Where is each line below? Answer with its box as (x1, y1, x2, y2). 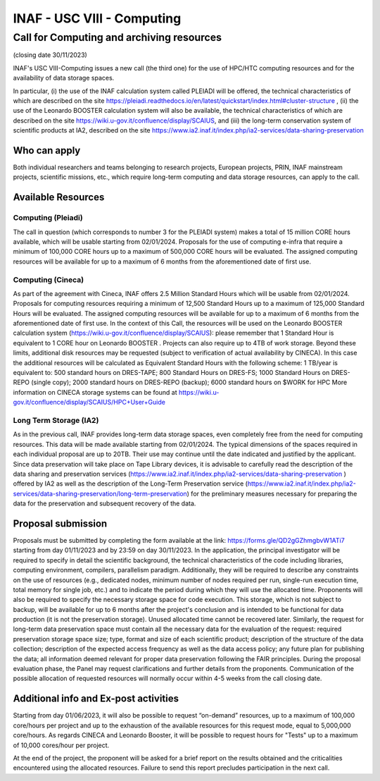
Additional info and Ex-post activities (13, 693, 179, 705)
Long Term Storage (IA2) (13, 415, 99, 425)
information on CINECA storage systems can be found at (13, 388, 177, 396)
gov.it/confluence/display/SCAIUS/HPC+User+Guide (13, 398, 165, 407)
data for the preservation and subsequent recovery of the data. (13, 499, 196, 508)
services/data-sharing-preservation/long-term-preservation (13, 489, 188, 498)
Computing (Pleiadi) (13, 213, 84, 223)
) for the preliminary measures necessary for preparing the (186, 489, 357, 498)
